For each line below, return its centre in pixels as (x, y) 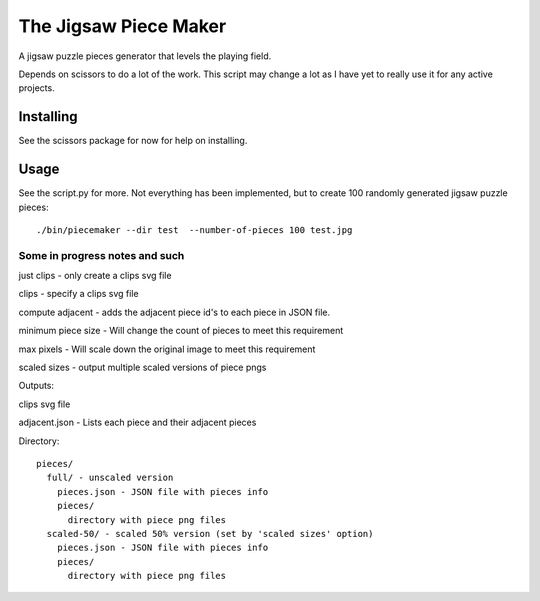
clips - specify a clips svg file (78, 294)
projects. (36, 88)
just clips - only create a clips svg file (95, 276)
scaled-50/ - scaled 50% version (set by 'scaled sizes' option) (210, 533)
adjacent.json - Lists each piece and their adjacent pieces (137, 422)
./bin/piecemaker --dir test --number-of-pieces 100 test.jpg (194, 229)
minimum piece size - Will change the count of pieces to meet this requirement (181, 331)
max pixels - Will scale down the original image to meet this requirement (167, 349)
